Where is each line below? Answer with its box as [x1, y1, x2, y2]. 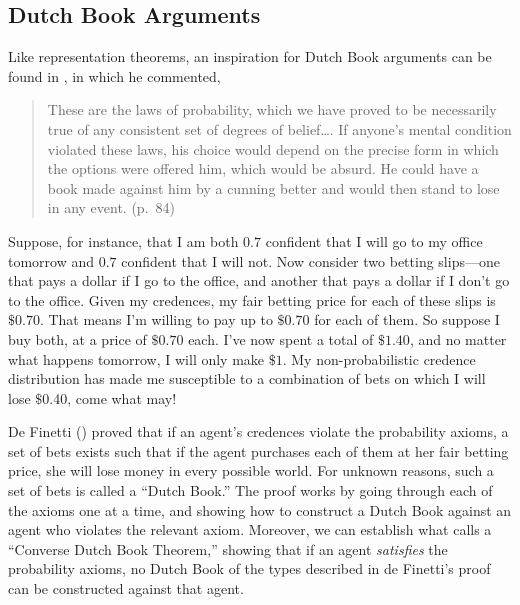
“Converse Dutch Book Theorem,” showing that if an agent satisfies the [8, 538, 448, 559]
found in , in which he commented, [8, 65, 221, 86]
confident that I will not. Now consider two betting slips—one [121, 250, 500, 271]
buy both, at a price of [8, 328, 147, 349]
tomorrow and [8, 250, 95, 271]
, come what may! [67, 387, 177, 408]
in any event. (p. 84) [47, 197, 175, 218]
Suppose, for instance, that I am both [8, 230, 239, 251]
